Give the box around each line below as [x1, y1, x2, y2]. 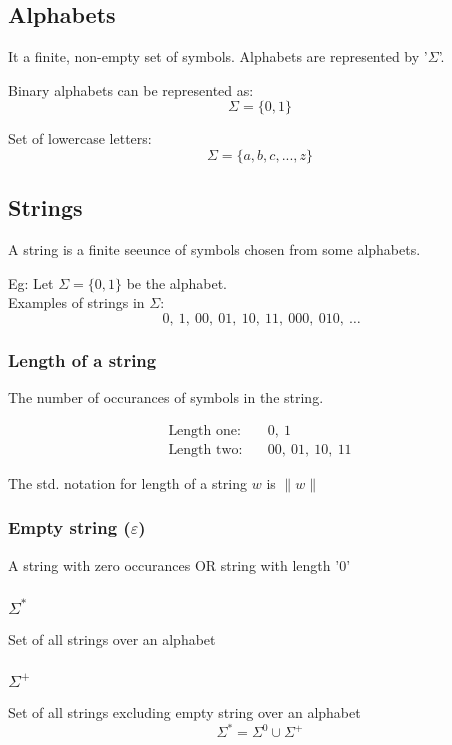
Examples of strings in [8, 292, 145, 313]
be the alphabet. [126, 272, 227, 293]
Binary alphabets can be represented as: [8, 79, 254, 100]
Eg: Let [8, 272, 54, 293]
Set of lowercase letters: [8, 128, 152, 149]
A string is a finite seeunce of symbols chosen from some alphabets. [8, 239, 421, 260]
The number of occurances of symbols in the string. [8, 387, 324, 408]
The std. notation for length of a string [8, 472, 248, 493]
